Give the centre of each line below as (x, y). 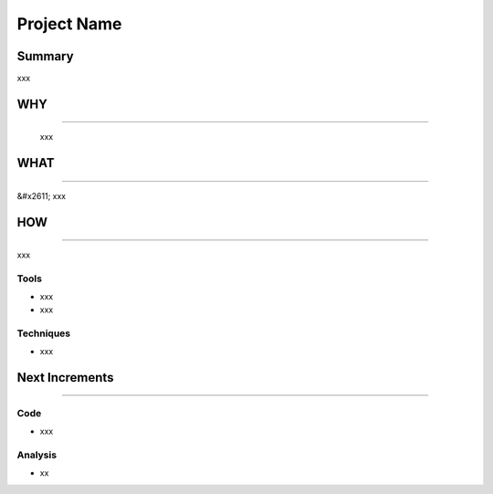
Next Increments (65, 378)
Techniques (44, 333)
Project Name (69, 24)
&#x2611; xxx (42, 195)
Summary (45, 56)
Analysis (37, 455)
